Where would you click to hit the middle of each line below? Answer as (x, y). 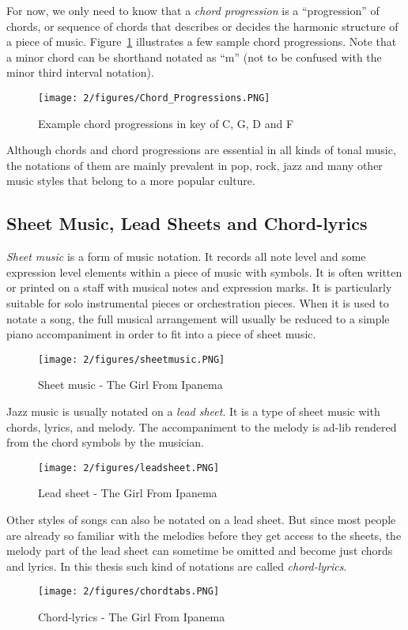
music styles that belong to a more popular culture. (131, 181)
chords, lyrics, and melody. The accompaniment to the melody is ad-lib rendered (202, 426)
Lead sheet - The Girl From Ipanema (128, 493)
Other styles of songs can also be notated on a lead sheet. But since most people (201, 520)
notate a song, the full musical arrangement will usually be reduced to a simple (198, 318)
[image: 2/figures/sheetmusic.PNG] (132, 359)
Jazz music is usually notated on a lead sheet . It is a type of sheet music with (193, 411)
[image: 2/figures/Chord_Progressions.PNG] (154, 98)
